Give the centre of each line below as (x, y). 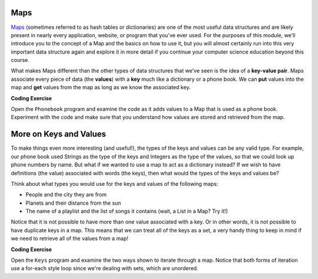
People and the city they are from (66, 195)
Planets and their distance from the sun (73, 203)
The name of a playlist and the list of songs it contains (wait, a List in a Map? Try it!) (127, 211)
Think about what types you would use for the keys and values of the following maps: (115, 183)
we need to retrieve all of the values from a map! (70, 238)
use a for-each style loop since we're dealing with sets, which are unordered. (105, 268)
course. (20, 60)
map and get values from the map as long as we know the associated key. (101, 87)
